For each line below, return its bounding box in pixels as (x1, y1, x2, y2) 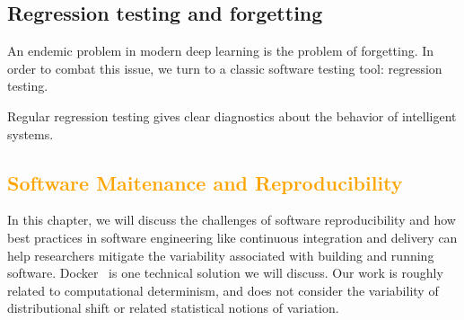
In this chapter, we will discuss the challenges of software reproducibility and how (7, 210, 456, 229)
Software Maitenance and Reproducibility (7, 168, 403, 196)
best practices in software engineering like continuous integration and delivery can (7, 227, 458, 246)
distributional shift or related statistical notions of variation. (7, 298, 339, 317)
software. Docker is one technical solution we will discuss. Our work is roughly (7, 263, 443, 282)
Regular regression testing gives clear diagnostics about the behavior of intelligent (7, 106, 457, 125)
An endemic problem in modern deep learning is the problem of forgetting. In (7, 41, 434, 60)
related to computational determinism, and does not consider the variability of (7, 280, 439, 299)
